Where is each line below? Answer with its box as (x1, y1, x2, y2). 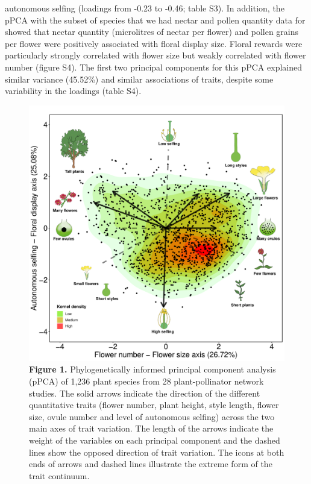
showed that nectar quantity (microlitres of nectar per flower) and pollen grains (5, 25, 299, 38)
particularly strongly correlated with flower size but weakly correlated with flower (5, 49, 306, 61)
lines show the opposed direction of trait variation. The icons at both (29, 445, 284, 458)
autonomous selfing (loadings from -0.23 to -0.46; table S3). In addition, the (5, 2, 284, 14)
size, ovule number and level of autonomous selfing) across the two (29, 410, 275, 423)
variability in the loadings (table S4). (5, 84, 142, 97)
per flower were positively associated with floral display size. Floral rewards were (5, 37, 303, 49)
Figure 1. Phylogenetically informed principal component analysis (29, 363, 276, 376)
